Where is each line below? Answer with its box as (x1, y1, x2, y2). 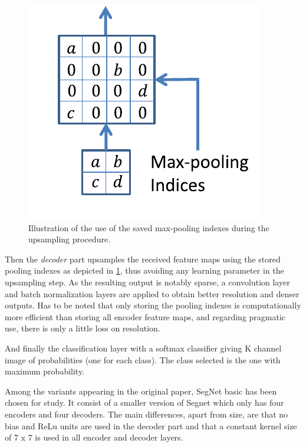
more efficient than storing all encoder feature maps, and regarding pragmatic (5, 310, 286, 323)
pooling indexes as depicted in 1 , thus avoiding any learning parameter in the (5, 264, 284, 277)
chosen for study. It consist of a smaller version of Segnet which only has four (5, 396, 284, 409)
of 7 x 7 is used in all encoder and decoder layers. (5, 431, 183, 443)
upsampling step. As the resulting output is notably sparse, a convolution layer (5, 275, 290, 288)
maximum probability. (5, 365, 85, 377)
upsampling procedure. (28, 233, 111, 245)
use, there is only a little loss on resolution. (5, 322, 160, 334)
